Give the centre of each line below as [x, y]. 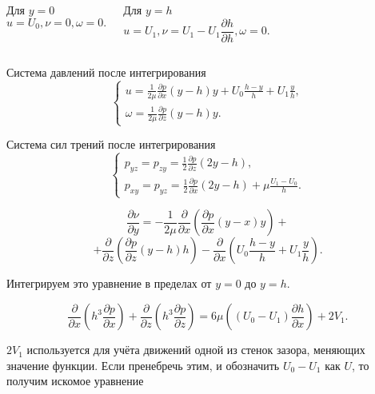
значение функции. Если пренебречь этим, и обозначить [143, 365]
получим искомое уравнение [75, 381]
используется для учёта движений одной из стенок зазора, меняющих [196, 350]
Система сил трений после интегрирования [111, 144]
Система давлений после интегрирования [106, 72]
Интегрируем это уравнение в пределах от [109, 283]
